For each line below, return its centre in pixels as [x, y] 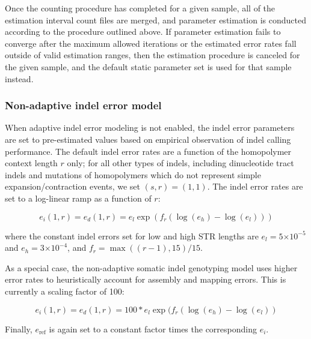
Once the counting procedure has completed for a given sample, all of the [140, 8]
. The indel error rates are [255, 186]
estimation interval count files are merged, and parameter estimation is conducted [155, 19]
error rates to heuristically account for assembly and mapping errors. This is [146, 279]
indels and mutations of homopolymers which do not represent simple [133, 174]
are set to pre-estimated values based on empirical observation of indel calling [148, 139]
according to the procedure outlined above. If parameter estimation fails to [143, 31]
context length [31, 163]
